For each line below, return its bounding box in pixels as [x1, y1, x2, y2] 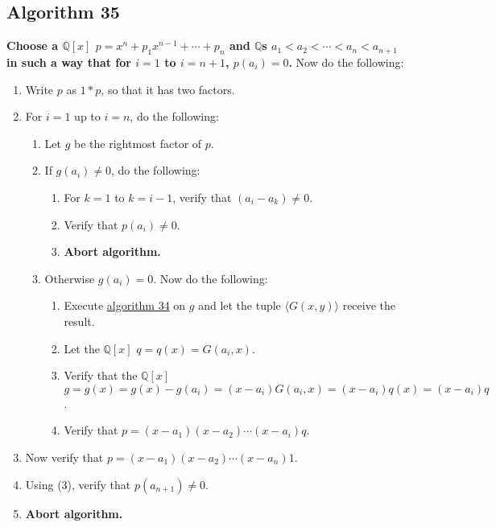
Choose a [6, 37, 59, 54]
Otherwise [44, 270, 95, 286]
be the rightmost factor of [74, 134, 202, 151]
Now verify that [25, 448, 104, 465]
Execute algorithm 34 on [64, 297, 186, 314]
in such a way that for [6, 54, 131, 70]
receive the [342, 297, 396, 314]
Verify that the [64, 367, 138, 384]
